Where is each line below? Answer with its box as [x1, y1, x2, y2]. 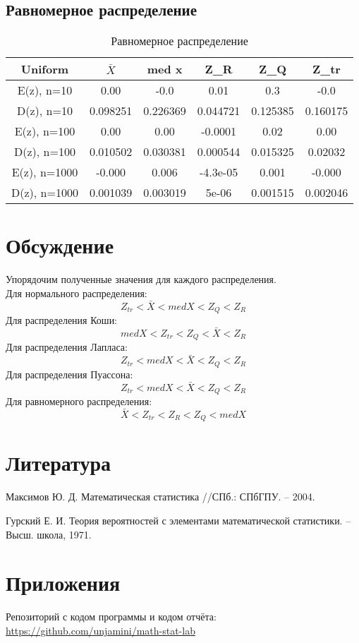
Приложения [6, 568, 121, 597]
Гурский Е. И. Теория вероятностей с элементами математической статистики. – [6, 512, 351, 527]
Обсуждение [6, 231, 114, 260]
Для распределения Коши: [6, 313, 118, 327]
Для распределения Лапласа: [6, 339, 128, 354]
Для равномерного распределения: [6, 393, 152, 408]
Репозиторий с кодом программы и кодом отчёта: [6, 609, 217, 624]
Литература [6, 448, 111, 477]
